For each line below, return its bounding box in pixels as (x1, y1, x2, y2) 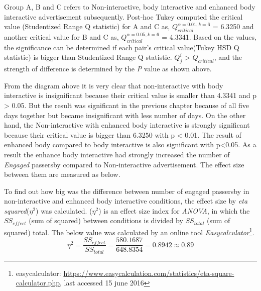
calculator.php (16, 277, 60, 288)
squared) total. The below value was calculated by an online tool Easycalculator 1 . (4, 226, 254, 237)
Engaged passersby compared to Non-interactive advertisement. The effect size (4, 159, 244, 169)
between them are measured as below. (4, 169, 120, 179)
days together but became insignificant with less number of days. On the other (4, 110, 246, 120)
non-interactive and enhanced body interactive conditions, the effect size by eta (4, 196, 248, 206)
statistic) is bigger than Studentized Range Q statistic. (4, 52, 172, 62)
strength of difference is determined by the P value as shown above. (4, 63, 212, 74)
